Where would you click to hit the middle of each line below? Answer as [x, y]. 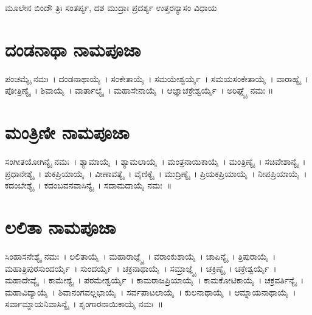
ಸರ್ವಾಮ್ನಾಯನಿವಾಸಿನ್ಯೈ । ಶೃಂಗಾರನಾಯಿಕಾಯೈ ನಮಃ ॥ [84, 304]
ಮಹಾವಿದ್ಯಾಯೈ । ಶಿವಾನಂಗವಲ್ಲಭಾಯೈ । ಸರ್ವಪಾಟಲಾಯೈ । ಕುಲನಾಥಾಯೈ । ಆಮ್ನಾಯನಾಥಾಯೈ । [151, 292]
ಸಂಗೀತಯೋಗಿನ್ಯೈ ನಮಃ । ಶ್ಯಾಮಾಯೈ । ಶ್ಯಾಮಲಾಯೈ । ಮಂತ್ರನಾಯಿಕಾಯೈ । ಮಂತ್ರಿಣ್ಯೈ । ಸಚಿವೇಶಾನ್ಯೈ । [155, 161]
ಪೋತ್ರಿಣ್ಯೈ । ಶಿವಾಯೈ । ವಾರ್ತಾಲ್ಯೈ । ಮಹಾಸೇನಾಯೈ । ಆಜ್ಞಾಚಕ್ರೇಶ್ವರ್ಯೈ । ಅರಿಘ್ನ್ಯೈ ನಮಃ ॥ [139, 90]
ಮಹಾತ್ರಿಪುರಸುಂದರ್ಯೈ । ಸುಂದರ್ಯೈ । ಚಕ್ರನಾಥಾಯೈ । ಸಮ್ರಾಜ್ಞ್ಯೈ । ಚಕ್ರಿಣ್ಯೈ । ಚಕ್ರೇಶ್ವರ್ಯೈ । [141, 268]
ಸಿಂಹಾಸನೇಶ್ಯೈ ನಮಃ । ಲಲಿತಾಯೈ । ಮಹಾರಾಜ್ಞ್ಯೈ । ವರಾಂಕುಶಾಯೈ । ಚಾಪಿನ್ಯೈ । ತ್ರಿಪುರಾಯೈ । [140, 256]
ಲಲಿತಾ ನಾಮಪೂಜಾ [61, 227]
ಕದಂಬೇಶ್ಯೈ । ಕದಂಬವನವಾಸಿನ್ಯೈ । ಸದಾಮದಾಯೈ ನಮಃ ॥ [88, 185]
